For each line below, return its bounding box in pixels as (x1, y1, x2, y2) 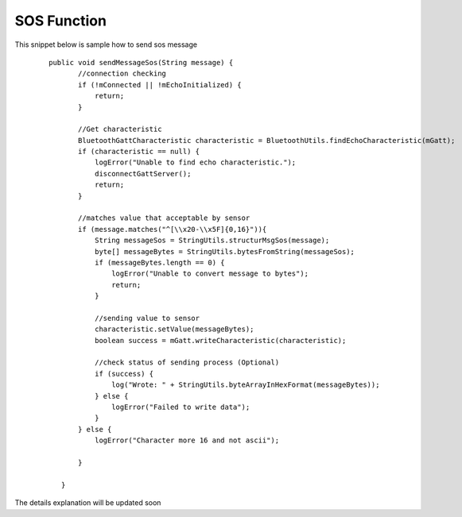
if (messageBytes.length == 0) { (94, 258, 226, 267)
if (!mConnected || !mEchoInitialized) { (78, 80, 242, 89)
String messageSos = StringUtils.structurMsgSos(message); (94, 236, 330, 245)
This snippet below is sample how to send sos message (14, 40, 198, 49)
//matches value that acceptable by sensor (78, 214, 250, 222)
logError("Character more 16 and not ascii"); (94, 436, 280, 445)
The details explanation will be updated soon (14, 498, 161, 507)
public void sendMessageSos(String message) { (49, 58, 234, 67)
